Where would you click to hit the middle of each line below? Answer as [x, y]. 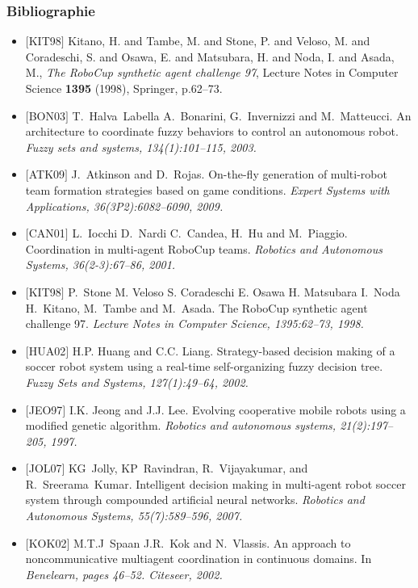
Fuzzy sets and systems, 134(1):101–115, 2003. [141, 147]
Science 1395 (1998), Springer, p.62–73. [124, 88]
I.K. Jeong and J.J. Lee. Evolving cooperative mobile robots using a [237, 409]
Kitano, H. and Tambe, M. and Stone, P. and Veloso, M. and [219, 41]
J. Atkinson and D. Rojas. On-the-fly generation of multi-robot [229, 174]
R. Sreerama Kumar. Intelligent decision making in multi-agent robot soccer [215, 483]
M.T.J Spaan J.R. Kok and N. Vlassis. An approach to [212, 542]
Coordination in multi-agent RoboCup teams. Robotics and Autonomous [204, 248]
